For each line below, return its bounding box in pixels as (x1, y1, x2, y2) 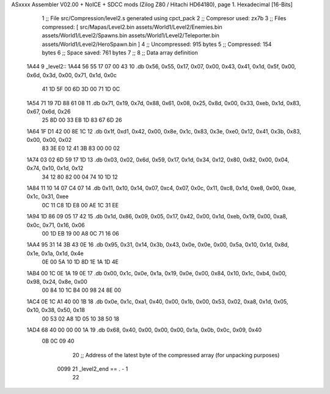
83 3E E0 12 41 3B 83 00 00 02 (42, 144, 120, 152)
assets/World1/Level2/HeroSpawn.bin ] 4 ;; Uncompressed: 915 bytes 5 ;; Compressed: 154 (42, 40, 272, 48)
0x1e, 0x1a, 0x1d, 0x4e (26, 250, 84, 257)
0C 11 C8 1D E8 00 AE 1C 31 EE (42, 201, 119, 209)
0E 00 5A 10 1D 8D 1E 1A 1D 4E (42, 258, 119, 266)
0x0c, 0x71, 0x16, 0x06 (26, 221, 85, 229)
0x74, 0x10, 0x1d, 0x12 (26, 165, 84, 172)
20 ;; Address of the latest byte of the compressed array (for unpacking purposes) (72, 351, 280, 359)
